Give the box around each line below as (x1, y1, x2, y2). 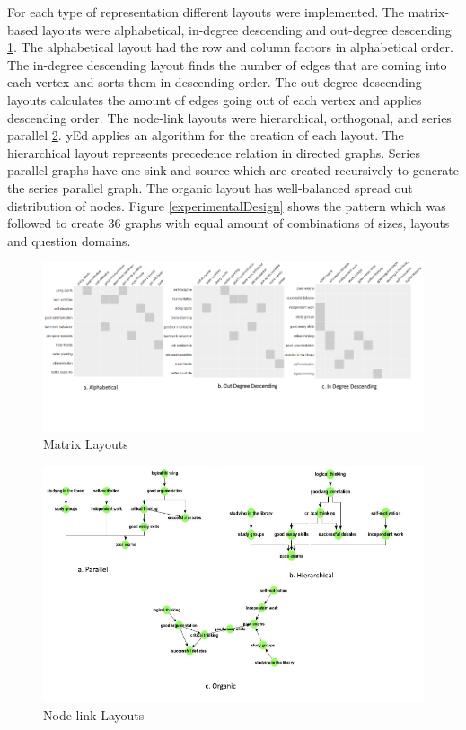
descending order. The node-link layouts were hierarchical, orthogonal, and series (7, 108, 452, 127)
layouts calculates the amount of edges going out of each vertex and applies (7, 90, 422, 109)
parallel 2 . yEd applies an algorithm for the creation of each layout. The (7, 126, 404, 145)
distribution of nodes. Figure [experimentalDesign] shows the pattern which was (7, 196, 446, 215)
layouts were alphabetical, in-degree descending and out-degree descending (41, 20, 452, 39)
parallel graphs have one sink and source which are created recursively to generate (7, 161, 460, 180)
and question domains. (7, 231, 131, 250)
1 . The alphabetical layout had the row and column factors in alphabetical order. (7, 38, 453, 57)
